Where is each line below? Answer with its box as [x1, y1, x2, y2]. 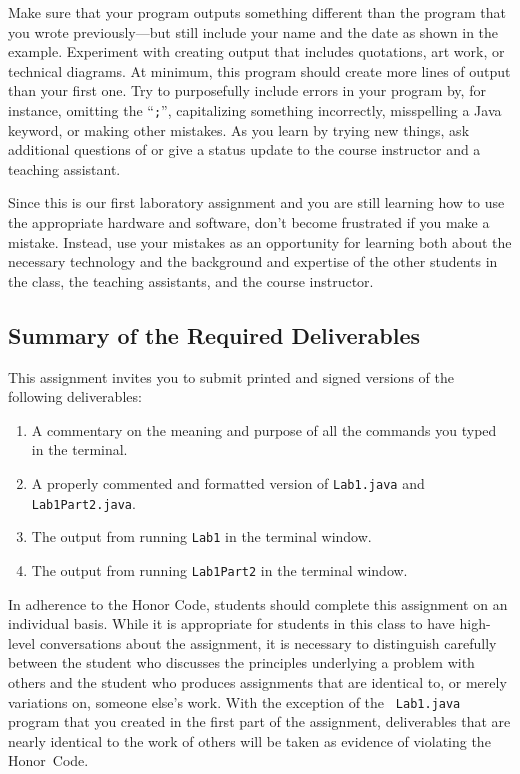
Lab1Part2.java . [31, 492, 136, 513]
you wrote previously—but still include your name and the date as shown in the [8, 21, 499, 42]
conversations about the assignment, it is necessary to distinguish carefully [39, 632, 497, 653]
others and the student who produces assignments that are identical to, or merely [8, 671, 507, 692]
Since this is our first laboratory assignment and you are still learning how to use [8, 192, 505, 213]
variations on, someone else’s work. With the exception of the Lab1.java [8, 691, 461, 712]
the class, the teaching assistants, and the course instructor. [8, 270, 374, 291]
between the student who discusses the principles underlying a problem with [8, 652, 475, 673]
